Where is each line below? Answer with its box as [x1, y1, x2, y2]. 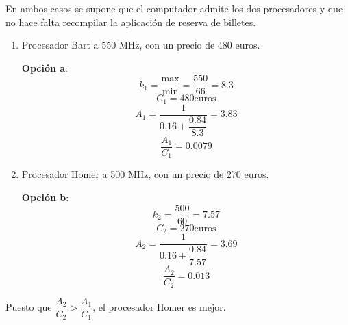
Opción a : [21, 60, 68, 75]
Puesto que [5, 300, 52, 314]
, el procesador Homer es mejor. [92, 300, 226, 314]
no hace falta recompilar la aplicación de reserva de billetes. [5, 14, 256, 29]
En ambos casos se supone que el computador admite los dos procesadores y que [5, 1, 343, 15]
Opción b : [21, 190, 69, 204]
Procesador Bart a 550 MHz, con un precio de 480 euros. [21, 38, 260, 52]
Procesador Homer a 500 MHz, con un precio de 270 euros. [21, 167, 269, 181]
